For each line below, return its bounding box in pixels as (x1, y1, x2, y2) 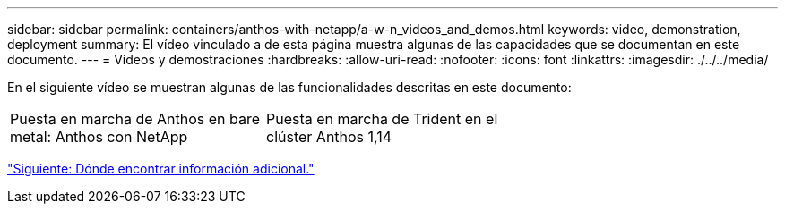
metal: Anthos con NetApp (10, 128, 188, 146)
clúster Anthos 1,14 (265, 128, 392, 146)
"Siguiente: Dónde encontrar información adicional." (7, 161, 315, 176)
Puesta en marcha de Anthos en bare (10, 110, 261, 128)
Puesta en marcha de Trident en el (265, 110, 498, 128)
